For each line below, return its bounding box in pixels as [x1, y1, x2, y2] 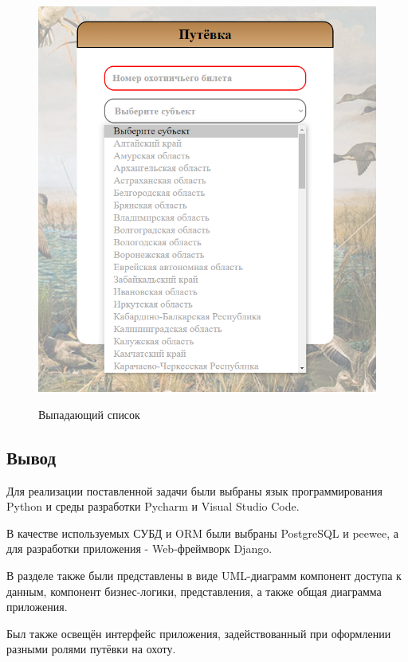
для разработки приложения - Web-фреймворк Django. [6, 540, 273, 557]
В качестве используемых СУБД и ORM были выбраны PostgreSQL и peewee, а [6, 524, 398, 541]
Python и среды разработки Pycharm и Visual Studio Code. [6, 498, 300, 515]
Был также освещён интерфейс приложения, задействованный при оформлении [6, 625, 391, 641]
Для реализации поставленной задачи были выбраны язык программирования [6, 482, 382, 499]
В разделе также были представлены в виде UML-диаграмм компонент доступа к [6, 567, 402, 584]
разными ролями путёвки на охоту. [6, 640, 176, 657]
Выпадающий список [38, 405, 140, 422]
